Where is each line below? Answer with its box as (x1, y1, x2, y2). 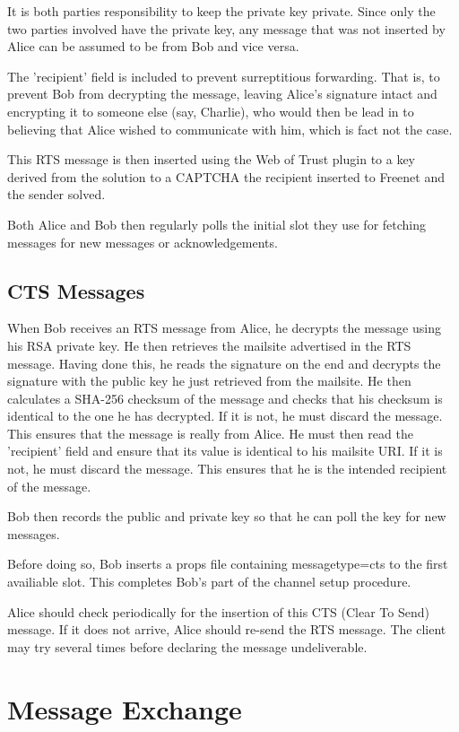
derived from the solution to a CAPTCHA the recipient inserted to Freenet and (7, 167, 446, 186)
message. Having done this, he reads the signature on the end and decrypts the (7, 353, 441, 372)
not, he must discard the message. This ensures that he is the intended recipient (7, 459, 447, 478)
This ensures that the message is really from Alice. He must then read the (7, 423, 413, 442)
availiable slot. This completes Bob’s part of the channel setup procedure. (7, 572, 411, 591)
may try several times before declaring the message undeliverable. (7, 637, 368, 656)
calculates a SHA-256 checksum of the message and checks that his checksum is (7, 388, 443, 407)
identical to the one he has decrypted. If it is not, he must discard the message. (7, 406, 443, 425)
